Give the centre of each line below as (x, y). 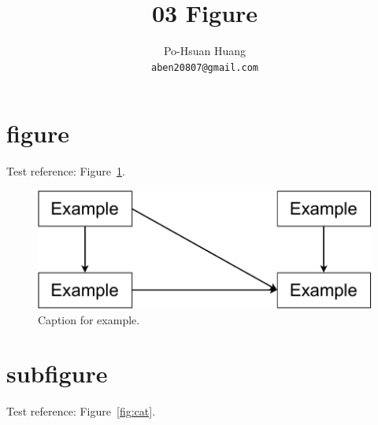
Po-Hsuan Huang (205, 51)
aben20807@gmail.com (205, 67)
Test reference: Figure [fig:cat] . (81, 411)
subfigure (57, 373)
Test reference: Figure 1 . (66, 171)
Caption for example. (89, 319)
